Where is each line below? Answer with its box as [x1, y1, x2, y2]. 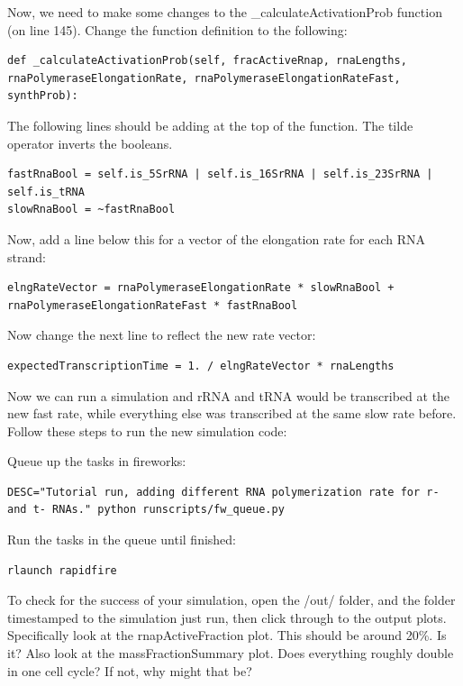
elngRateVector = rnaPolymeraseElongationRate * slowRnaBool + [7, 281, 395, 295]
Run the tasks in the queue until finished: [7, 530, 237, 549]
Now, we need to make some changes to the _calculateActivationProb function [7, 3, 442, 21]
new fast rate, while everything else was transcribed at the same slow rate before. [7, 404, 457, 423]
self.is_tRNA [7, 185, 85, 198]
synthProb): [7, 89, 78, 103]
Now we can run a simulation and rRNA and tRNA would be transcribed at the [7, 386, 450, 405]
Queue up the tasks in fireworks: [7, 452, 186, 471]
